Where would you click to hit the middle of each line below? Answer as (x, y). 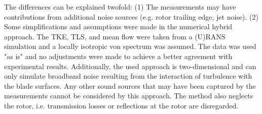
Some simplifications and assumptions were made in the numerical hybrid (118, 26)
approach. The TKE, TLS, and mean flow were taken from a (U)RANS (115, 36)
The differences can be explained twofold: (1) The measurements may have (120, 7)
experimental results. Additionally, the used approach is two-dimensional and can (130, 66)
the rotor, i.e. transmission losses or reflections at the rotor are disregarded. (121, 105)
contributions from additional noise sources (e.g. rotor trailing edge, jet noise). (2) (131, 16)
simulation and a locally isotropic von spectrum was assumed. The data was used (130, 46)
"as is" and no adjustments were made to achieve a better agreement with (118, 56)
